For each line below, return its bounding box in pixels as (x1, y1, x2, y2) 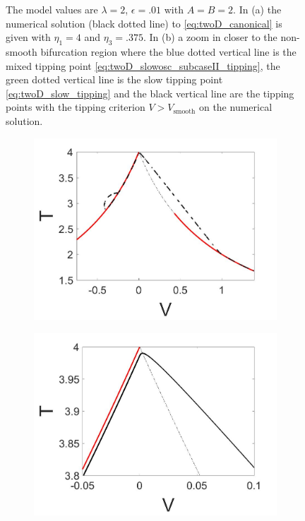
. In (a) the (233, 2, 282, 16)
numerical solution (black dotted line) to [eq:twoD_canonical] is (6, 16, 282, 30)
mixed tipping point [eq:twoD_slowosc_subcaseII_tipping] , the (6, 58, 280, 73)
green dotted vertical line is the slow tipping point (6, 72, 223, 87)
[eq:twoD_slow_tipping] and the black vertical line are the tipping (6, 85, 294, 100)
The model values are (6, 2, 98, 16)
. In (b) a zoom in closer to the (143, 30, 277, 44)
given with (6, 30, 51, 44)
